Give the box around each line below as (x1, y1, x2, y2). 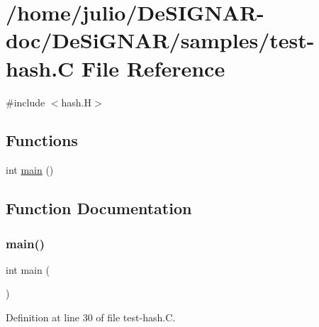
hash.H (61, 94, 92, 109)
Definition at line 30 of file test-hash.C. (6, 310, 176, 325)
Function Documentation (6, 197, 192, 219)
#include (6, 94, 45, 109)
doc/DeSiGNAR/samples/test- (6, 26, 315, 55)
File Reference (82, 53, 225, 82)
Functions (6, 129, 78, 151)
